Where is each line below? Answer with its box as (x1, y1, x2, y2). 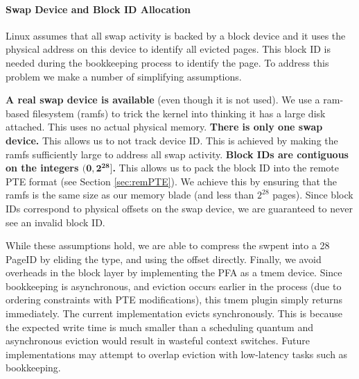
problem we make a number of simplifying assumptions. (6, 69, 242, 83)
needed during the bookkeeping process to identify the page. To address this (6, 55, 329, 69)
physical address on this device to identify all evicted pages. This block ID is (6, 42, 331, 56)
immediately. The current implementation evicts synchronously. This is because (6, 306, 342, 321)
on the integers (6, 160, 79, 175)
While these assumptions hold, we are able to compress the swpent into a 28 (6, 238, 330, 253)
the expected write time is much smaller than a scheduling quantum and (6, 319, 314, 334)
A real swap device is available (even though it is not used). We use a (6, 92, 320, 107)
